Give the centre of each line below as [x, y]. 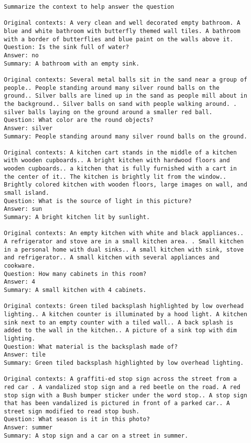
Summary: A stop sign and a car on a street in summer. [96, 435]
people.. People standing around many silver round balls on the [112, 88]
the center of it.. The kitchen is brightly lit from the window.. [115, 177]
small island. [27, 193]
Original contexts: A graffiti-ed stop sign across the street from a [120, 379]
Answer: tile [25, 355]
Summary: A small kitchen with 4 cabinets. [75, 290]
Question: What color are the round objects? [79, 120]
